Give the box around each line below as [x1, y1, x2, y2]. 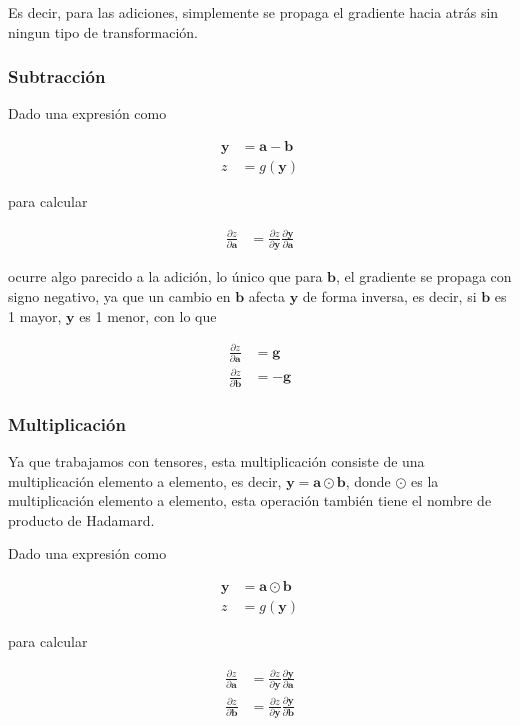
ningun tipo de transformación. [8, 21, 198, 42]
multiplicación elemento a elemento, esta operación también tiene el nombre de [8, 490, 492, 511]
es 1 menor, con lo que [79, 305, 217, 326]
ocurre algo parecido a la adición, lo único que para [8, 266, 323, 287]
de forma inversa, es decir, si [302, 285, 477, 306]
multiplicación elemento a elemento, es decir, [8, 470, 282, 491]
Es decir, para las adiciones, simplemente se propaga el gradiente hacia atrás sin [8, 2, 499, 22]
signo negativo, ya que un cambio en [8, 285, 231, 306]
